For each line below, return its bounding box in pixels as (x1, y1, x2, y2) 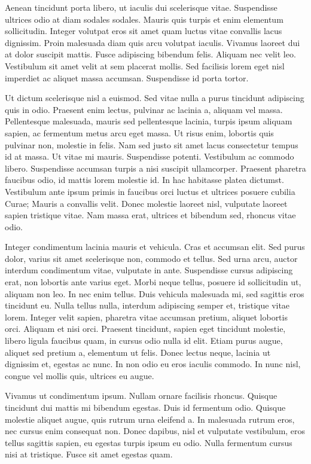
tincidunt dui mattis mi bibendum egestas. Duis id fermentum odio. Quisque (5, 401, 286, 413)
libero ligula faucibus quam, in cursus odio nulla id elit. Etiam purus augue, (5, 334, 283, 347)
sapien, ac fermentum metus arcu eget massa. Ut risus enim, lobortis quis (5, 126, 274, 139)
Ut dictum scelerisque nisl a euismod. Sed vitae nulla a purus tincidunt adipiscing (5, 91, 304, 104)
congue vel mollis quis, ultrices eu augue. (5, 369, 154, 381)
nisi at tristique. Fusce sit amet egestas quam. (5, 448, 173, 460)
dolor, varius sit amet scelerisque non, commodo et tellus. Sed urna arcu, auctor (5, 252, 298, 264)
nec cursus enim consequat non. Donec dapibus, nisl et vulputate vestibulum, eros (5, 425, 306, 437)
